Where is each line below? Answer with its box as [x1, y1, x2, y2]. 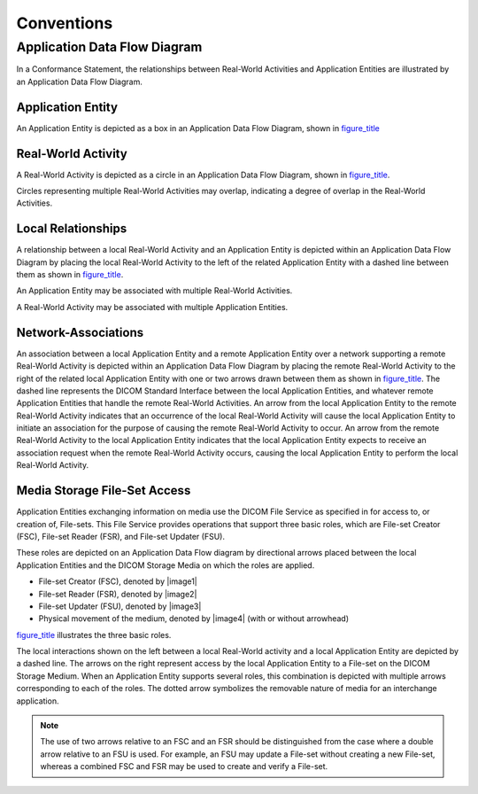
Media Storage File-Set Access [16, 483, 191, 498]
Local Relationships [16, 222, 127, 237]
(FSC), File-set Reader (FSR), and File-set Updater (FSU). [16, 531, 226, 541]
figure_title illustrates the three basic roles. [16, 629, 172, 640]
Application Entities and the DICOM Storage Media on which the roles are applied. [16, 559, 315, 571]
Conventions [16, 13, 113, 33]
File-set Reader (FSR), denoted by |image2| [38, 588, 197, 599]
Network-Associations [16, 324, 144, 340]
